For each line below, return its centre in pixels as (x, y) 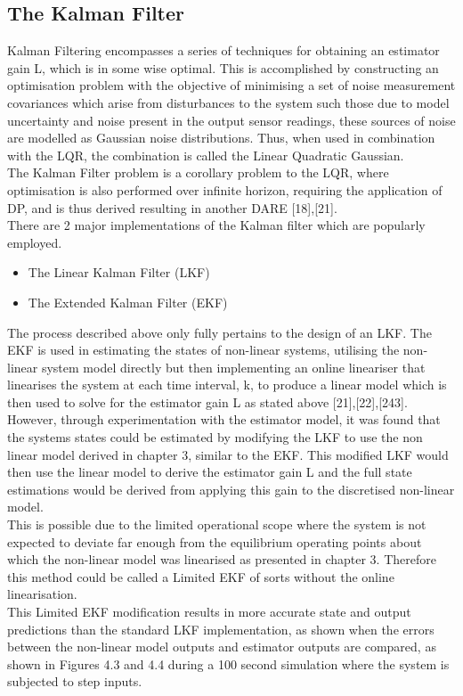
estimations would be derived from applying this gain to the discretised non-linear (231, 489)
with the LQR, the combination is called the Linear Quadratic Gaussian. (206, 155)
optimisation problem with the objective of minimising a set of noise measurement (231, 85)
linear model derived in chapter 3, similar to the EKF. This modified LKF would (228, 454)
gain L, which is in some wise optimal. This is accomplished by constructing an (223, 67)
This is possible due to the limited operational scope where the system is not (217, 524)
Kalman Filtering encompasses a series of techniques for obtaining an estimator (223, 50)
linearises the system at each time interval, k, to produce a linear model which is (227, 385)
